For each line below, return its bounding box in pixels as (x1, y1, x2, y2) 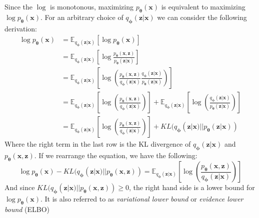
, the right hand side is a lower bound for (128, 182, 255, 193)
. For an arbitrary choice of (40, 11, 123, 22)
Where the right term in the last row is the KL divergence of (4, 139, 191, 149)
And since (4, 182, 35, 193)
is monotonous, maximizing (49, 1, 133, 11)
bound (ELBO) (4, 204, 50, 214)
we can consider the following (157, 11, 247, 22)
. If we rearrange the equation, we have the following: (34, 150, 197, 161)
